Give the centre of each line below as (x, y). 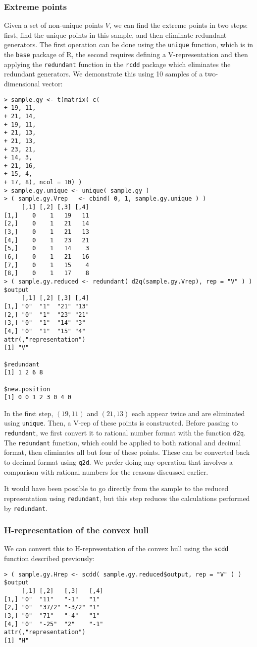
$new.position (27, 389)
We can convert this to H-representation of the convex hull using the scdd (116, 548)
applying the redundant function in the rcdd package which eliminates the (117, 64)
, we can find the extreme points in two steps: (179, 25)
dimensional (22, 83)
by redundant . (26, 508)
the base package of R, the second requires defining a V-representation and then (126, 54)
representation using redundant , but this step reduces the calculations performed (127, 498)
